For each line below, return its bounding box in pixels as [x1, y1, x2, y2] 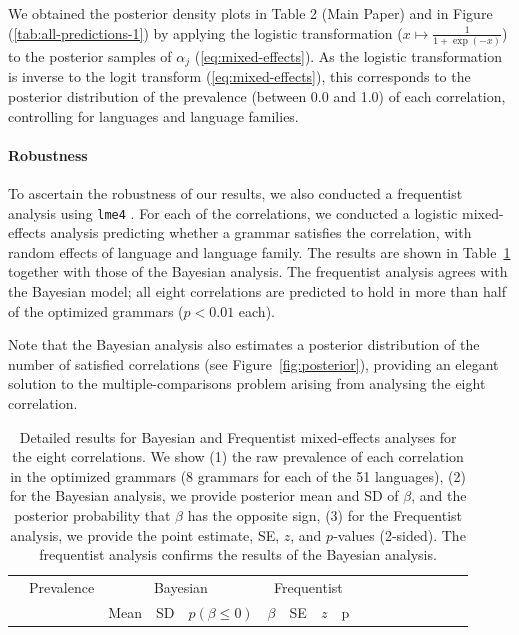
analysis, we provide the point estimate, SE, [10, 524, 280, 545]
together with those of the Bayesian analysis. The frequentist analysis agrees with [8, 261, 508, 282]
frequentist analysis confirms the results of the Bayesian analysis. [39, 544, 437, 565]
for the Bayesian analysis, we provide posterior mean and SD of [9, 485, 399, 506]
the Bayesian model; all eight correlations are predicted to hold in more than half [8, 280, 506, 301]
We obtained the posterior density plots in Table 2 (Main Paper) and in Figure [8, 3, 493, 23]
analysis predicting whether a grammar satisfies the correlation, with [50, 222, 472, 243]
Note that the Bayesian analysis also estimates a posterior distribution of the [8, 334, 480, 355]
